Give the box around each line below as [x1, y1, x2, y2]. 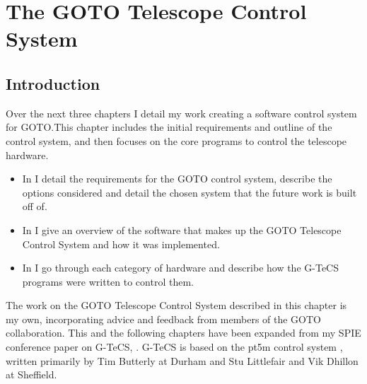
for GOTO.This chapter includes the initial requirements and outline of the [6, 120, 332, 134]
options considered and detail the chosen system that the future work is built [22, 185, 357, 199]
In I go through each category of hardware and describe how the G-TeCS [22, 260, 339, 275]
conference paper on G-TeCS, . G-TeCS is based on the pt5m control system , [6, 339, 343, 354]
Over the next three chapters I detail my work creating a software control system [6, 105, 357, 120]
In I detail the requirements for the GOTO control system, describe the [22, 171, 332, 186]
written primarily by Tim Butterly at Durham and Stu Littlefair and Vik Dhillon [6, 353, 359, 368]
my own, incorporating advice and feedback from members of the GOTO [6, 311, 321, 326]
